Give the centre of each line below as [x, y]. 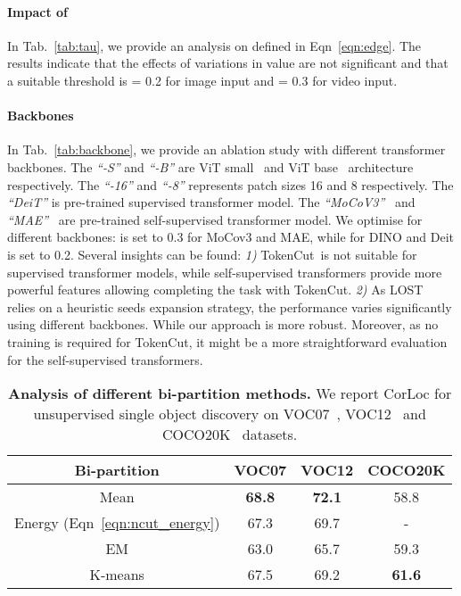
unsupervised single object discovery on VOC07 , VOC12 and [230, 414]
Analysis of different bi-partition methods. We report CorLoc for [230, 393]
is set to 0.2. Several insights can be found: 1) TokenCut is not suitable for [212, 254]
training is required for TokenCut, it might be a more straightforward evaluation [227, 341]
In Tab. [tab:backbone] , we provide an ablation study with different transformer [226, 149]
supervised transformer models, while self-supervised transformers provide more [225, 272]
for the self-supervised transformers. [105, 359]
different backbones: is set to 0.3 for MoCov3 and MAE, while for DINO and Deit [231, 237]
